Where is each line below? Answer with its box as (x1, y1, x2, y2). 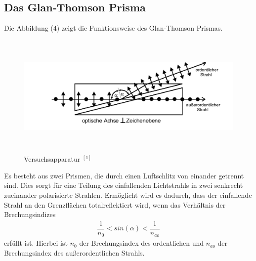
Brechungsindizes (4, 209, 56, 219)
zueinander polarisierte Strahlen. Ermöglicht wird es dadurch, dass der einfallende (4, 189, 252, 200)
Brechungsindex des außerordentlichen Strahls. (4, 247, 145, 258)
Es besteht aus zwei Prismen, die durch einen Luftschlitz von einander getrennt (4, 170, 244, 180)
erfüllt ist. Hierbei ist (4, 238, 68, 248)
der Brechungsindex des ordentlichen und (79, 238, 204, 248)
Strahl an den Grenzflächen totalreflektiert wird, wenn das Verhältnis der (4, 199, 226, 210)
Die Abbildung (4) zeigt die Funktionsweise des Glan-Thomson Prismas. (4, 23, 223, 33)
